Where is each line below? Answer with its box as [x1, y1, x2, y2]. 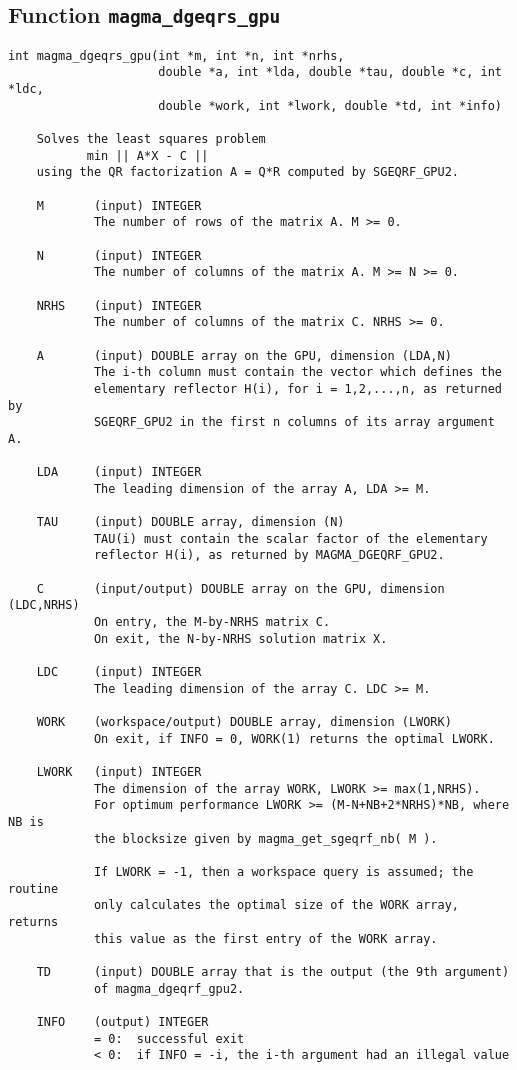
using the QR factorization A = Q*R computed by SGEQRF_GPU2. [36, 165, 460, 180]
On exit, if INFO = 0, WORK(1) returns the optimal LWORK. [93, 731, 495, 746]
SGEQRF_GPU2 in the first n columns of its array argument [93, 415, 495, 430]
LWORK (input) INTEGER [36, 765, 202, 779]
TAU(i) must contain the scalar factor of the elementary [93, 531, 488, 546]
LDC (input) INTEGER [36, 665, 202, 680]
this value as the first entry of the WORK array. [93, 931, 438, 946]
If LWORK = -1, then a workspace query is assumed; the [93, 864, 474, 879]
